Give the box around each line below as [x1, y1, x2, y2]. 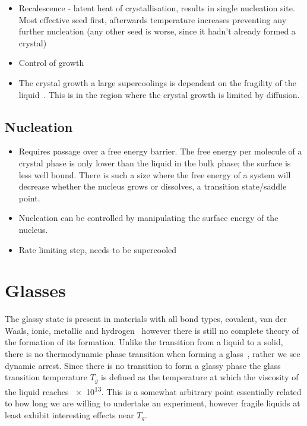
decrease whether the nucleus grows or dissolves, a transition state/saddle [18, 180, 287, 193]
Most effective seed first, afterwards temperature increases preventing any [18, 13, 287, 26]
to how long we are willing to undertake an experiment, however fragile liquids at [5, 396, 300, 409]
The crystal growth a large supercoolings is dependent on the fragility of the [18, 76, 296, 89]
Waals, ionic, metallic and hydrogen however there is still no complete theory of [5, 324, 299, 336]
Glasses [5, 278, 66, 302]
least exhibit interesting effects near [5, 408, 134, 421]
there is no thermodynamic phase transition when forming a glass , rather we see [5, 348, 300, 360]
